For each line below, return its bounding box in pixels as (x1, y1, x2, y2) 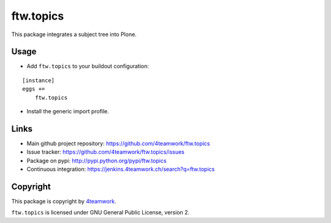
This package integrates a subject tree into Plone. (11, 31, 137, 38)
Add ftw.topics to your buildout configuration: (26, 62, 150, 70)
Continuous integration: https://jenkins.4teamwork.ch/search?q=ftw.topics (26, 165, 215, 173)
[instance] (22, 77, 55, 84)
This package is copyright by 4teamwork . (11, 198, 116, 205)
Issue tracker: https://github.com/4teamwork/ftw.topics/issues (26, 148, 185, 156)
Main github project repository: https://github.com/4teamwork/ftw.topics (26, 140, 210, 147)
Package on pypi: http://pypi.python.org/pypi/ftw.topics (26, 157, 167, 164)
